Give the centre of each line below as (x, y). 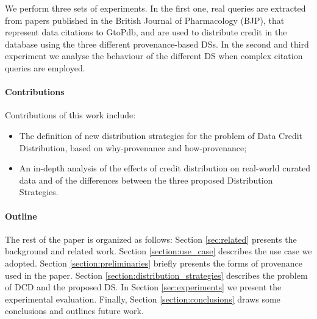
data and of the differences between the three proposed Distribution (146, 180)
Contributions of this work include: (70, 115)
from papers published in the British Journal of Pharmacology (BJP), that (145, 20)
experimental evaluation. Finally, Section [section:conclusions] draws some (143, 299)
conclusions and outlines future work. (74, 311)
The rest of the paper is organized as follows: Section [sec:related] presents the (151, 239)
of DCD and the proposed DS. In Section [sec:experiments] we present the (143, 287)
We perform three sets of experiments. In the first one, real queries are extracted (155, 8)
